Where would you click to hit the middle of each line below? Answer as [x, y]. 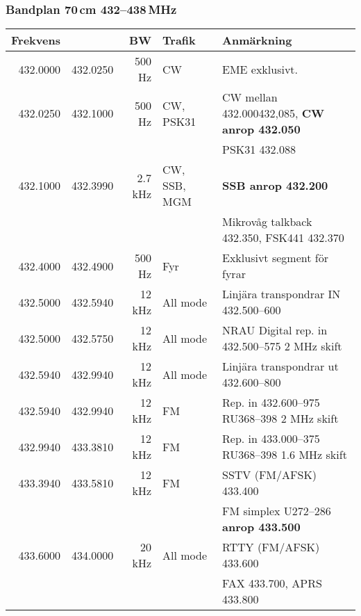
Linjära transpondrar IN [282, 294]
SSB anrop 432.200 [275, 186]
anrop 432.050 [261, 129]
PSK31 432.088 [259, 149]
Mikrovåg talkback [267, 222]
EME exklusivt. [260, 69]
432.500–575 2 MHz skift [282, 346]
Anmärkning [257, 40]
